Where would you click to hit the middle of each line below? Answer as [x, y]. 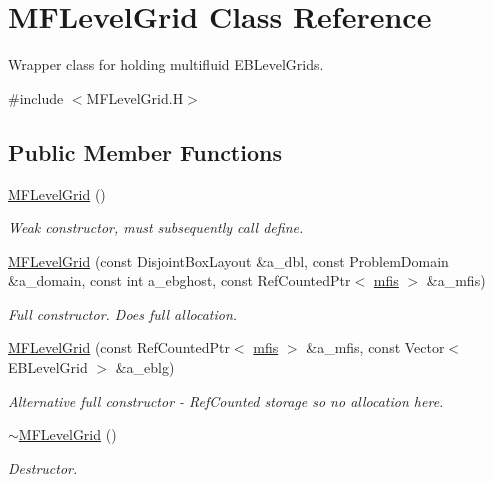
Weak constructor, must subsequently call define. [156, 227]
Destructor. [43, 467]
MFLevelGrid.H [135, 97]
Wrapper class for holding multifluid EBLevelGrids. [166, 64]
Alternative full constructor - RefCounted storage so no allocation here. [226, 400]
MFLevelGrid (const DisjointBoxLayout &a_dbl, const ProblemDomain [228, 260]
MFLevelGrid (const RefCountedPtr [119, 347]
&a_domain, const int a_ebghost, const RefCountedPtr [179, 280]
